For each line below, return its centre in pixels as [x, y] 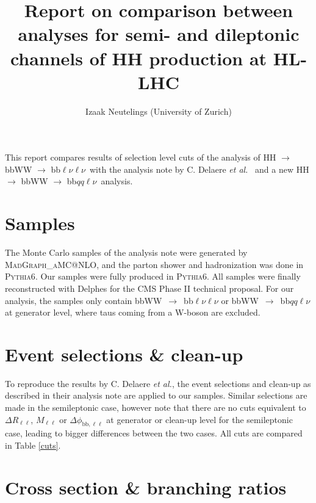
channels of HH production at [138, 58]
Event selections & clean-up [124, 354]
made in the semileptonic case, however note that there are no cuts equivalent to [156, 407]
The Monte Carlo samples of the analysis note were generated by [126, 252]
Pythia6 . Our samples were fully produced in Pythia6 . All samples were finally [153, 276]
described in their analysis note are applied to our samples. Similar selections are [156, 395]
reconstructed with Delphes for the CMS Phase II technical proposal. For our [149, 288]
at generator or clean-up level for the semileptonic [199, 419]
